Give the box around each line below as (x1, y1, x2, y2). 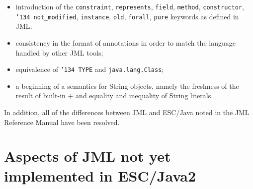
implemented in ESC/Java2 (4, 165, 196, 186)
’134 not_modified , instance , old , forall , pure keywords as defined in (15, 11, 239, 21)
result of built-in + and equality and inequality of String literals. (15, 90, 213, 101)
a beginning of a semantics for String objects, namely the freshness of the (15, 80, 239, 91)
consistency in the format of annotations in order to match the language (15, 37, 236, 48)
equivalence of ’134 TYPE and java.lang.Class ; (15, 64, 164, 74)
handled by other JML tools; (15, 47, 103, 58)
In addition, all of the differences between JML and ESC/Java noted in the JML (4, 107, 250, 117)
